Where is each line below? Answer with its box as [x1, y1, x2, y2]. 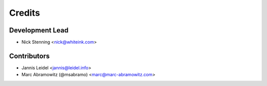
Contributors [9, 52, 50, 60]
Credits [9, 7, 41, 18]
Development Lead [9, 26, 69, 34]
